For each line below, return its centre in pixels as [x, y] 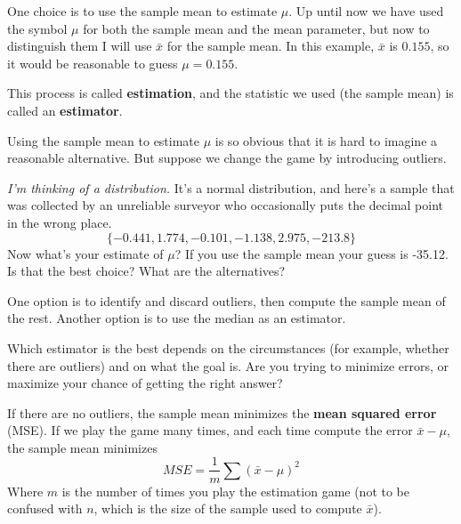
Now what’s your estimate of [85, 253]
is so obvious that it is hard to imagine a [326, 140]
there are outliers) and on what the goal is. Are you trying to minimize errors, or [228, 365]
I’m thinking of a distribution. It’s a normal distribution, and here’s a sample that [231, 187]
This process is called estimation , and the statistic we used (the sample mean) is [230, 93]
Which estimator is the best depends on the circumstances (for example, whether [228, 347]
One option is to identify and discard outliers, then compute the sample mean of [226, 300]
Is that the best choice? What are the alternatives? [146, 271]
